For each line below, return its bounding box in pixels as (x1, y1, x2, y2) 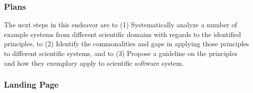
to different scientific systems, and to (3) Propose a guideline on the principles (4, 48, 237, 58)
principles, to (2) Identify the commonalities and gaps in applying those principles (4, 38, 249, 49)
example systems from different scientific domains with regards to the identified (4, 29, 241, 39)
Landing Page (4, 78, 59, 91)
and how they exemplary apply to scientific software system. (4, 57, 184, 68)
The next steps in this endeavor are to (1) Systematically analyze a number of (4, 19, 237, 30)
